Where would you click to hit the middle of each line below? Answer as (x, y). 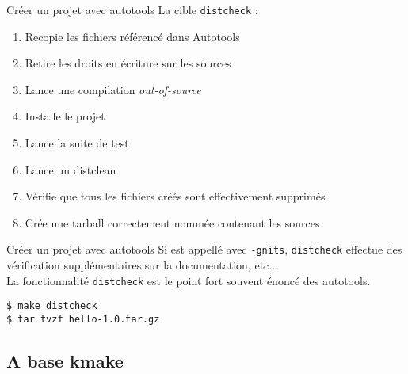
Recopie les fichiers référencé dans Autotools (132, 36)
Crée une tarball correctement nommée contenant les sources (172, 222)
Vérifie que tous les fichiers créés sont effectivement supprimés (175, 196)
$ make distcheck (52, 306)
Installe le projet (65, 116)
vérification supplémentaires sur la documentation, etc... (142, 265)
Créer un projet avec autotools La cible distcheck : (132, 10)
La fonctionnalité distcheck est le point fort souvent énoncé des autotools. (189, 280)
